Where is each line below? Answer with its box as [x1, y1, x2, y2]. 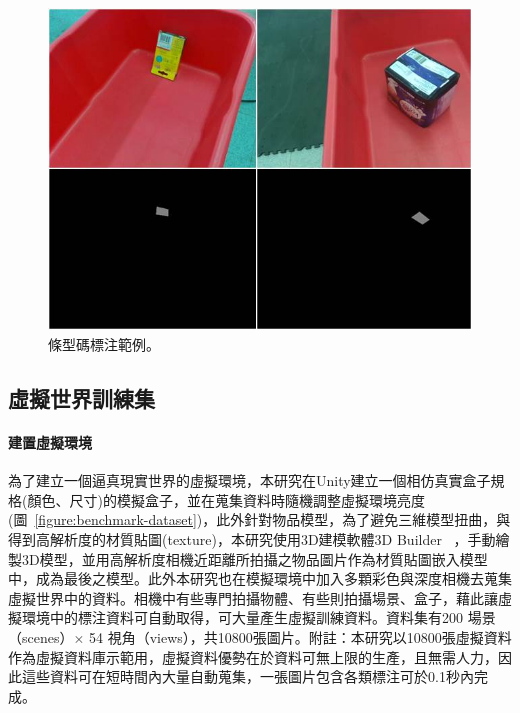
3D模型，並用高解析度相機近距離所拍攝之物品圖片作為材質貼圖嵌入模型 [21, 548, 488, 569]
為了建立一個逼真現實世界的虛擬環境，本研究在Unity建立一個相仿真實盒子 [8, 470, 491, 491]
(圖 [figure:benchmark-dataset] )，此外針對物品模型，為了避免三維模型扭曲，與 [8, 509, 511, 530]
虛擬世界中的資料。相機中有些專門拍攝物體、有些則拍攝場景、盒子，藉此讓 [8, 587, 498, 608]
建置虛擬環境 [8, 431, 92, 452]
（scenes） [8, 626, 74, 647]
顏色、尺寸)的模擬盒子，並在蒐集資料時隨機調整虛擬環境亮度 [27, 489, 425, 510]
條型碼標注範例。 [48, 333, 160, 354]
